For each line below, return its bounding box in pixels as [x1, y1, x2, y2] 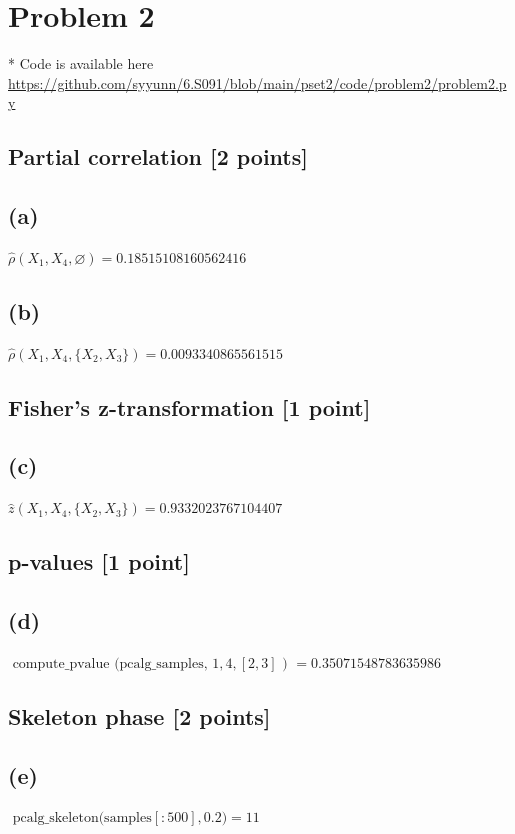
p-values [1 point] [8, 546, 190, 577]
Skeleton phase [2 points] [8, 700, 271, 731]
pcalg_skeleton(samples [12, 811, 152, 826]
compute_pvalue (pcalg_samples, [12, 656, 208, 671]
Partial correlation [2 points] [8, 141, 308, 172]
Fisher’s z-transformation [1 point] [8, 391, 371, 422]
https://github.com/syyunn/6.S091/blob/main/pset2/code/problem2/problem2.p [8, 72, 507, 93]
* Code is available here [8, 53, 154, 74]
